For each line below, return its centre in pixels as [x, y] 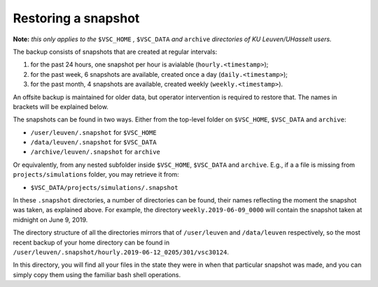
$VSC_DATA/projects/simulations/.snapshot [104, 187]
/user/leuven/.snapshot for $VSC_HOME [93, 132]
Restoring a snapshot [76, 18]
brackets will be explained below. [61, 106]
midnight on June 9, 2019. [50, 219]
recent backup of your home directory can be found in [91, 242]
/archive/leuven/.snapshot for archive [96, 152]
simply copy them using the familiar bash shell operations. [97, 274]
